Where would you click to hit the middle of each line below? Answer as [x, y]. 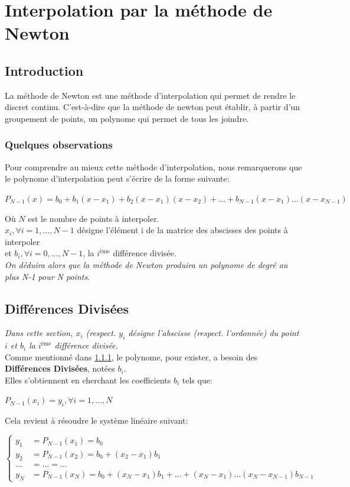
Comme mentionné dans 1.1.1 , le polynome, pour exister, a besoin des [131, 357]
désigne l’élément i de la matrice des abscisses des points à [182, 230]
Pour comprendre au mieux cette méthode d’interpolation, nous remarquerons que [153, 167]
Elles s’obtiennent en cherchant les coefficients [88, 380]
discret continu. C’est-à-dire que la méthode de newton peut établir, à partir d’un [153, 107]
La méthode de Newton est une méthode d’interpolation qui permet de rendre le [150, 95]
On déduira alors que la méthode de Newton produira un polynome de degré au [146, 264]
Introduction [44, 70]
